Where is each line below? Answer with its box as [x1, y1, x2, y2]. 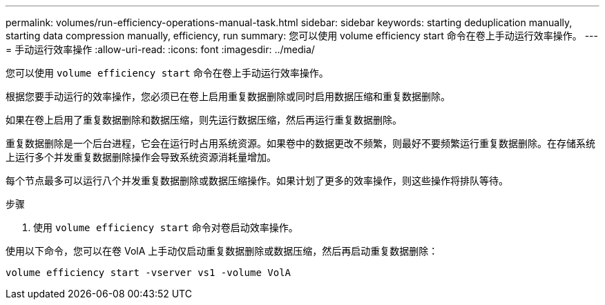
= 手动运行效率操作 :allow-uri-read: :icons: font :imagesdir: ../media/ [6, 43, 315, 55]
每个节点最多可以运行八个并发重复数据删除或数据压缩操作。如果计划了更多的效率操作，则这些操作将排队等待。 [6, 175, 508, 186]
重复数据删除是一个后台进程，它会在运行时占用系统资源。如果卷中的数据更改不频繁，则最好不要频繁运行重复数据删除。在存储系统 [6, 137, 595, 149]
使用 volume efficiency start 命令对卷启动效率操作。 [33, 222, 298, 233]
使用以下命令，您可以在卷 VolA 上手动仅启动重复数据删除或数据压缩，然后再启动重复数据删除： [6, 245, 439, 257]
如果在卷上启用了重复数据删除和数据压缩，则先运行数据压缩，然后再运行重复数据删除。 [6, 114, 402, 126]
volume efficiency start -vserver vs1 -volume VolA [6, 267, 291, 278]
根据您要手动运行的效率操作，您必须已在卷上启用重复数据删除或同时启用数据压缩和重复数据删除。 [6, 90, 450, 102]
